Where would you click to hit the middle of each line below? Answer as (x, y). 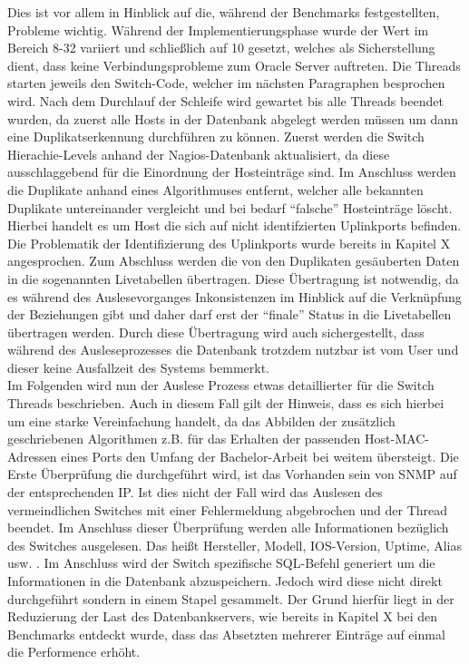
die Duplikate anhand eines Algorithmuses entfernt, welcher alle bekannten (215, 189)
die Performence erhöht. (74, 652)
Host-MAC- (397, 439)
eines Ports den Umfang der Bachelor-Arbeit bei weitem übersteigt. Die (260, 456)
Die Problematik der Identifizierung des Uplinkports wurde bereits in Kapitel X (229, 243)
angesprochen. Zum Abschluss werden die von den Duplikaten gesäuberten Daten (234, 261)
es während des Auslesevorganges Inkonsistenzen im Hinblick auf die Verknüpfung (234, 296)
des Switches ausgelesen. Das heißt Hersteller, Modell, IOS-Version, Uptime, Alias (235, 545)
